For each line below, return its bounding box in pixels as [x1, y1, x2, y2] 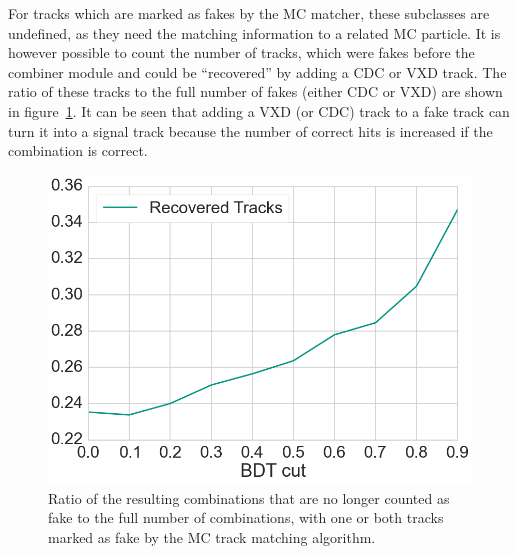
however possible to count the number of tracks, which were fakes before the [8, 42, 475, 63]
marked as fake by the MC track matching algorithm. [48, 526, 376, 547]
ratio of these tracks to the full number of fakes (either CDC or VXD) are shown [8, 81, 503, 102]
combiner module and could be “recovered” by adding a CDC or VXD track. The [8, 61, 507, 82]
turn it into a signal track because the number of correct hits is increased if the [8, 120, 493, 141]
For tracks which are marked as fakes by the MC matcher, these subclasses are [8, 3, 490, 23]
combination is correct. [8, 140, 148, 161]
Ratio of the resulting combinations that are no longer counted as [48, 487, 450, 508]
